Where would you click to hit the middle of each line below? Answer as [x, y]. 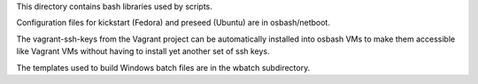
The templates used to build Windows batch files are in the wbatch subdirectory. [163, 67]
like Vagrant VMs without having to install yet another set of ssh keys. [143, 51]
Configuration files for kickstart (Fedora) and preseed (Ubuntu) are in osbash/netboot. [173, 23]
